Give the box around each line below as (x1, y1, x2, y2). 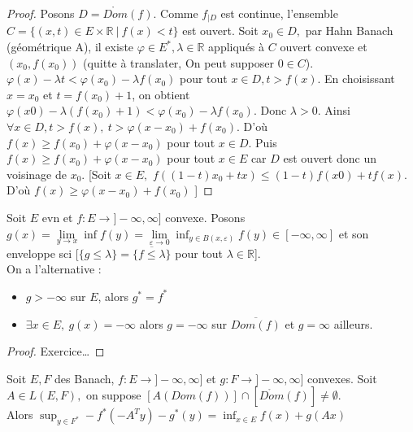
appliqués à (208, 38, 265, 55)
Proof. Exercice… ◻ (7, 343, 105, 360)
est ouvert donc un (283, 150, 376, 167)
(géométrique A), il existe (7, 38, 134, 55)
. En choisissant (317, 70, 395, 87)
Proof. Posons (7, 5, 75, 21)
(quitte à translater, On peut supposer (83, 54, 274, 71)
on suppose (86, 386, 141, 404)
